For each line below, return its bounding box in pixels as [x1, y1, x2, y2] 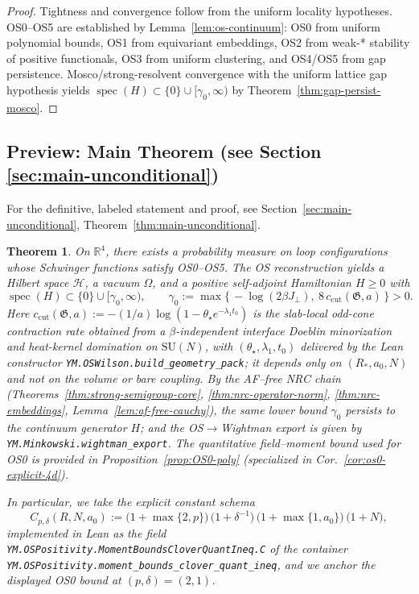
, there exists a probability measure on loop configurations [105, 243, 388, 260]
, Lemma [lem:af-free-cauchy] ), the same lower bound [64, 401, 327, 417]
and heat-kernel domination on [6, 338, 158, 355]
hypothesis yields [6, 81, 90, 98]
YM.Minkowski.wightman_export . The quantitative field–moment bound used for [6, 434, 401, 451]
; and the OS [140, 418, 203, 435]
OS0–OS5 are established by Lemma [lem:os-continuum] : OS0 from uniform [6, 18, 380, 35]
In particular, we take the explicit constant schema [6, 492, 255, 509]
